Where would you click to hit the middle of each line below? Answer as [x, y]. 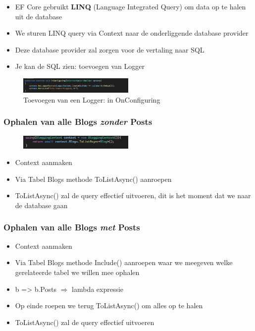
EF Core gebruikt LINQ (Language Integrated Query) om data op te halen [130, 6]
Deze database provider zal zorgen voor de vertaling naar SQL [110, 49]
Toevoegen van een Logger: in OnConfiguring [92, 99]
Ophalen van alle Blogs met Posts [72, 227]
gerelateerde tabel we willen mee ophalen [77, 272]
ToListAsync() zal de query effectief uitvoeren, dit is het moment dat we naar [133, 195]
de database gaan [41, 205]
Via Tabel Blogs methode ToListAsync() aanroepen [93, 179]
